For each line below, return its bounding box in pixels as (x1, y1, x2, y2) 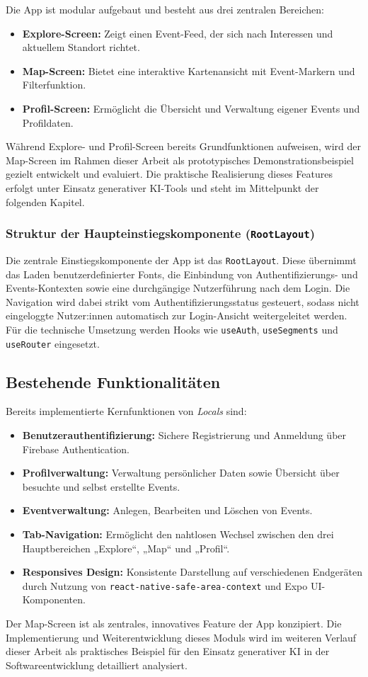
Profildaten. (22, 115, 74, 130)
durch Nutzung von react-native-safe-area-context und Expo (22, 578, 308, 593)
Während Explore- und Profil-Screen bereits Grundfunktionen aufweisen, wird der (6, 139, 361, 154)
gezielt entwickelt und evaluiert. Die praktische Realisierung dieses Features (6, 166, 333, 181)
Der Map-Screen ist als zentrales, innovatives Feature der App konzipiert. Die (6, 616, 342, 631)
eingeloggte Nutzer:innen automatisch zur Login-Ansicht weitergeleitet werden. (6, 308, 347, 323)
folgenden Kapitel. (6, 194, 85, 209)
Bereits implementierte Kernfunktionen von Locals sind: (6, 404, 247, 419)
